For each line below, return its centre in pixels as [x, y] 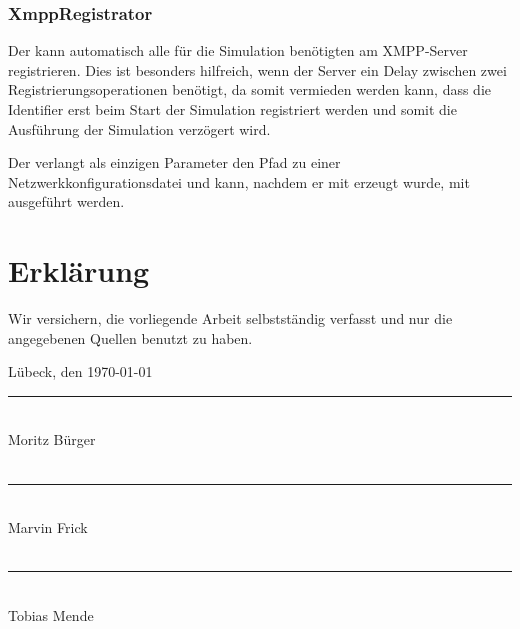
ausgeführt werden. [66, 201]
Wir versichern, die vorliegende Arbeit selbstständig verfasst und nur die [230, 318]
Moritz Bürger [52, 439]
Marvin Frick [48, 527]
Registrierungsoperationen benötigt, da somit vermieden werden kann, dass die [250, 89]
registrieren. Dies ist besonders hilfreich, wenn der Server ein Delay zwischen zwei [257, 69]
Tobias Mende [51, 615]
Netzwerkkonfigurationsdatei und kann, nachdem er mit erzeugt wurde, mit [239, 181]
